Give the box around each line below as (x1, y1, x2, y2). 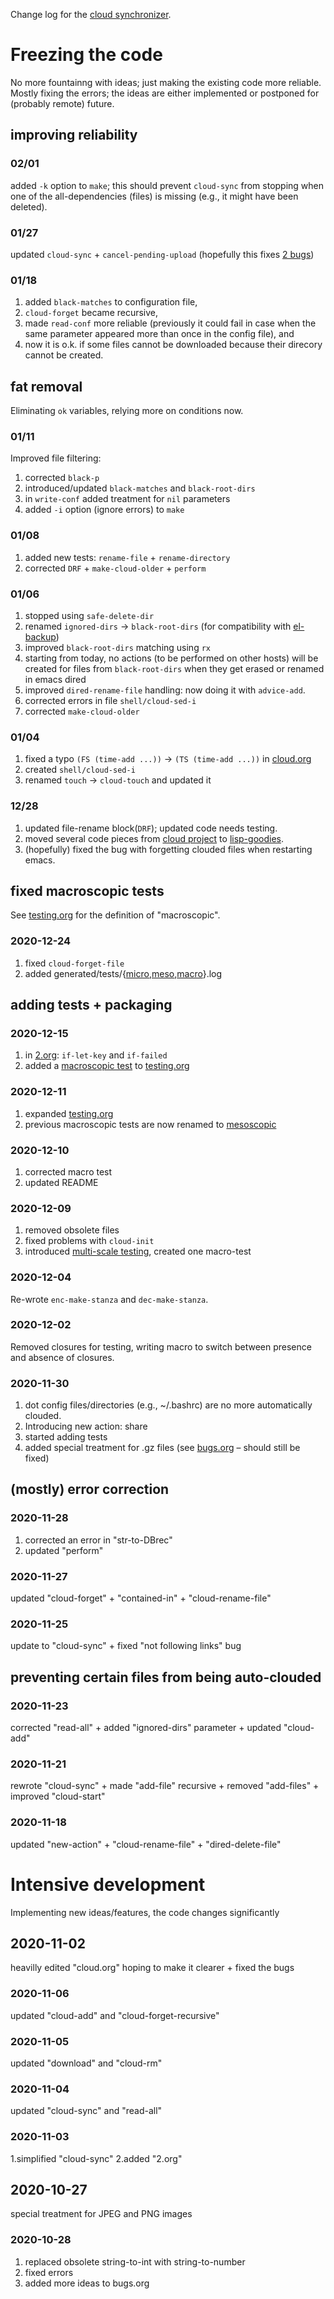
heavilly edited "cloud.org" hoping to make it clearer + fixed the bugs (10, 1962, 295, 1974)
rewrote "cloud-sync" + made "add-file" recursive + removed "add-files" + (10, 1780, 320, 1792)
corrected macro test (24, 1165, 113, 1178)
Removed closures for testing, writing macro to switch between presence (10, 1340, 312, 1353)
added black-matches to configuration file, (24, 296, 198, 308)
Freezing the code (10, 44, 163, 66)
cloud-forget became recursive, (24, 307, 159, 319)
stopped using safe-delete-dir (24, 609, 155, 621)
